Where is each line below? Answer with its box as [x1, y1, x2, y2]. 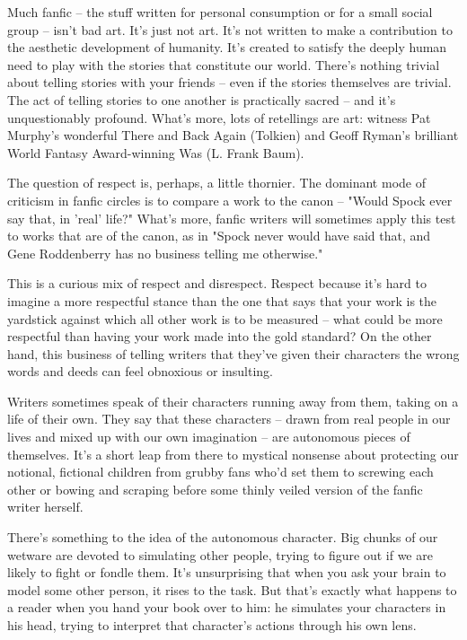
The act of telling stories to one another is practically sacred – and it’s [7, 90, 396, 109]
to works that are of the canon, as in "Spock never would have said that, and [7, 226, 431, 245]
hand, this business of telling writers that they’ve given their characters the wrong [7, 344, 460, 363]
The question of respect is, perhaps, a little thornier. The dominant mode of [7, 173, 426, 192]
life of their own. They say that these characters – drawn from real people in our [7, 409, 451, 428]
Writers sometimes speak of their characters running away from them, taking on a [7, 391, 459, 410]
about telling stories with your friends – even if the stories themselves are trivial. [7, 73, 452, 92]
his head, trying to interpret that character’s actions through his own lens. [7, 616, 417, 634]
